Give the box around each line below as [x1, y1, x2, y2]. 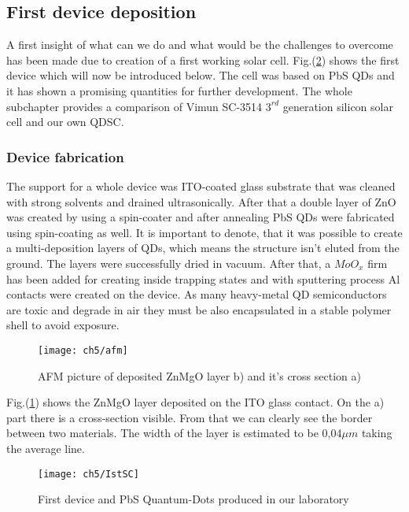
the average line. [6, 440, 85, 456]
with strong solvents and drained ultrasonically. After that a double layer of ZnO [6, 193, 396, 210]
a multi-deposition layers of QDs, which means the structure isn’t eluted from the [6, 239, 400, 256]
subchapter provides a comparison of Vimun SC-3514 [6, 98, 263, 114]
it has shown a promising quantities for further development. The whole [6, 82, 352, 98]
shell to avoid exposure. [6, 317, 120, 333]
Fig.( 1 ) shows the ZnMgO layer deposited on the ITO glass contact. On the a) [6, 394, 385, 410]
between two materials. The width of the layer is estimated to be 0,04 [6, 425, 342, 441]
